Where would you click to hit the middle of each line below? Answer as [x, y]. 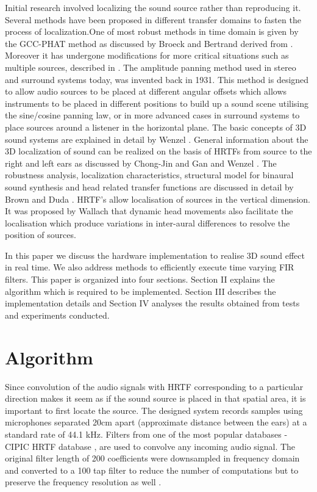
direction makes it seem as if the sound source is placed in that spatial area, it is [155, 398]
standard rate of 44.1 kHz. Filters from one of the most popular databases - [146, 434]
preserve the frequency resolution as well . [83, 482]
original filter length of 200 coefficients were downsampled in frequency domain [152, 458]
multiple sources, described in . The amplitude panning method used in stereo [151, 67]
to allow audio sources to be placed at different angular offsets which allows [146, 91]
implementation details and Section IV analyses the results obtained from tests [152, 303]
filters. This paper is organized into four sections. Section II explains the [140, 279]
